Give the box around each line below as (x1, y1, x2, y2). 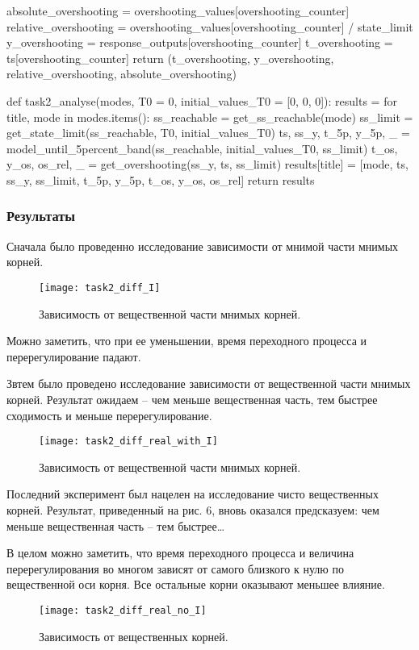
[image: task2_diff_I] (39, 281, 161, 294)
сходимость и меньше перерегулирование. (6, 406, 212, 423)
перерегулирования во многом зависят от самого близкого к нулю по (6, 560, 344, 577)
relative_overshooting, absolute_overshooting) (6, 65, 237, 82)
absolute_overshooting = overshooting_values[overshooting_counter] (6, 2, 350, 19)
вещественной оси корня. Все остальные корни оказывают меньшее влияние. (6, 576, 385, 593)
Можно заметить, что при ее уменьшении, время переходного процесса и (6, 332, 367, 349)
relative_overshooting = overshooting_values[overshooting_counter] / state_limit (6, 18, 413, 35)
